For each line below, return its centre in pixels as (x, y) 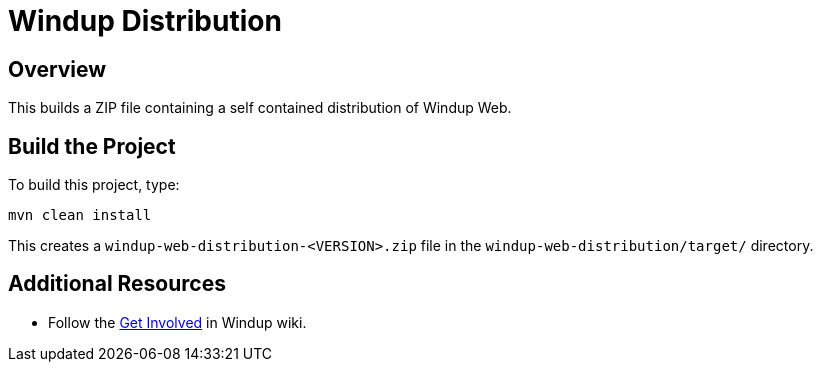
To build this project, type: (94, 185)
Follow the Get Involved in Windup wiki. (177, 322)
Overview (57, 69)
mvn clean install (80, 215)
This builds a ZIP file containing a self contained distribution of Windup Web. (260, 108)
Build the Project (92, 146)
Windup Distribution (145, 21)
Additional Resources (117, 284)
